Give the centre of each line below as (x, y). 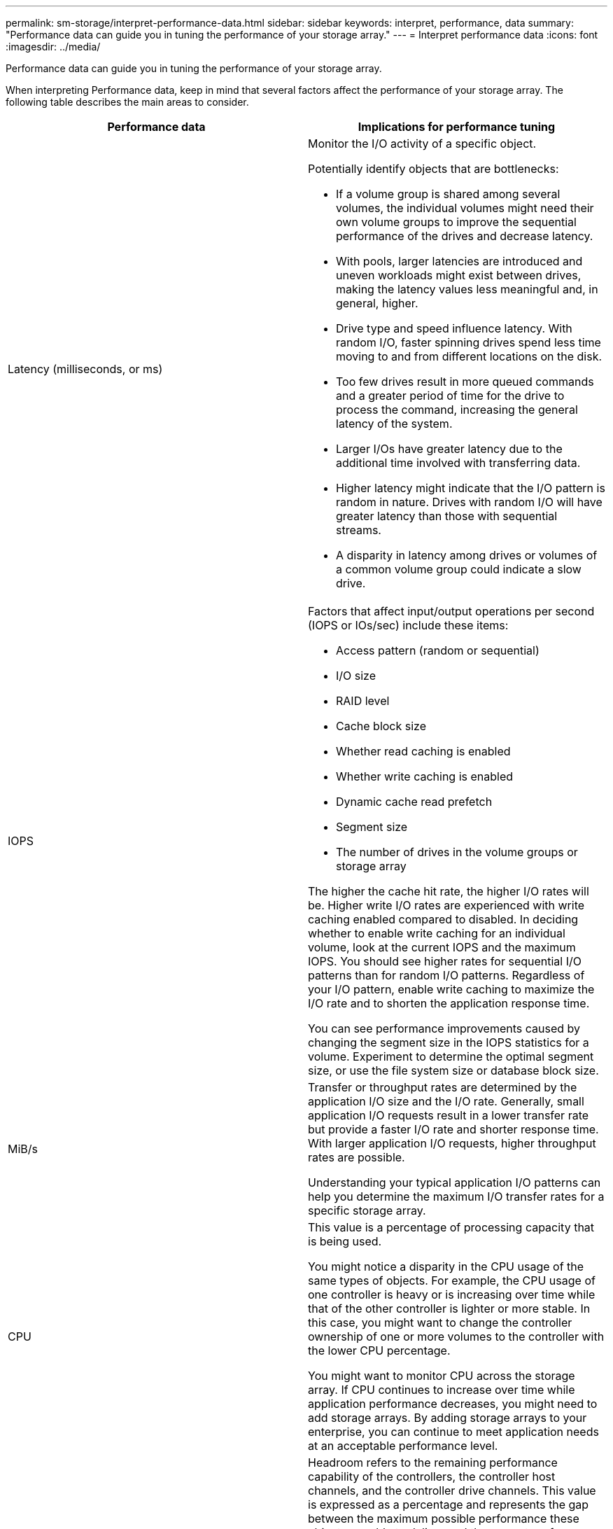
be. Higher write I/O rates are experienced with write (446, 905)
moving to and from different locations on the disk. (469, 356)
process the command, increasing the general (457, 410)
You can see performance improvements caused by (444, 1028)
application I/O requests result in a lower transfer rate (449, 1115)
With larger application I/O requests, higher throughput (452, 1143)
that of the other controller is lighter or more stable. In (449, 1308)
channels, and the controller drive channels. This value (452, 1490)
